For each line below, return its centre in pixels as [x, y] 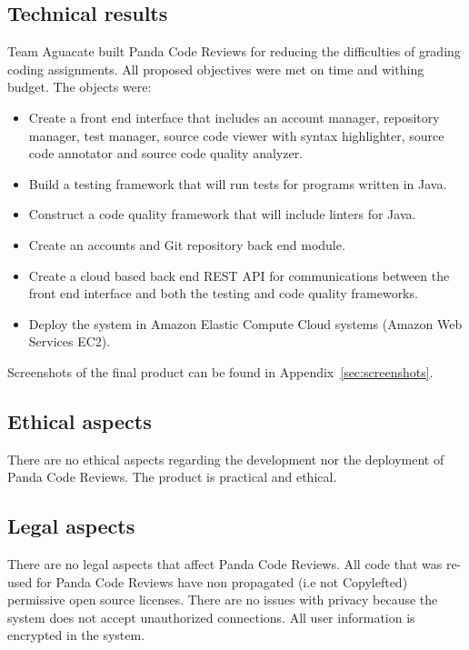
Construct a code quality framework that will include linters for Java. [222, 214]
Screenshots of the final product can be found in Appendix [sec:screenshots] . [220, 371]
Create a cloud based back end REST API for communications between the [239, 275]
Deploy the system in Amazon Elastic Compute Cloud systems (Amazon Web [245, 323]
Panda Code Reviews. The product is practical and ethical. [172, 477]
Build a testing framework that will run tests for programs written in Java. [238, 183]
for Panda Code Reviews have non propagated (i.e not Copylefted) [222, 581]
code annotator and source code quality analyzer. [166, 153]
